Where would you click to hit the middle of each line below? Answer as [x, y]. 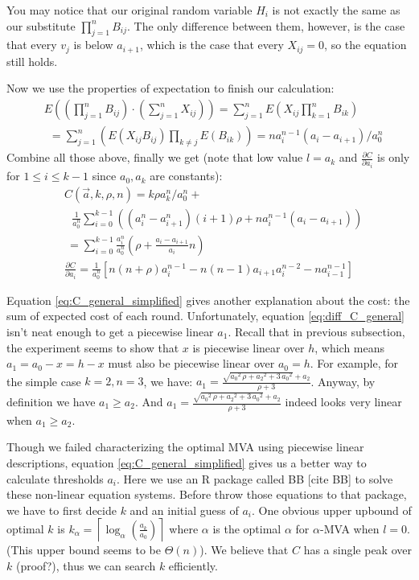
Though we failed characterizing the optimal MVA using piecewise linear [185, 447]
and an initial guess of [184, 510]
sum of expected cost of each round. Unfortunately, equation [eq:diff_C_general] [205, 316]
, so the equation [366, 45]
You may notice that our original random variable [129, 10]
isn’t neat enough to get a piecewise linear [110, 331]
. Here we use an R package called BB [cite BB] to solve [255, 478]
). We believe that [244, 550]
